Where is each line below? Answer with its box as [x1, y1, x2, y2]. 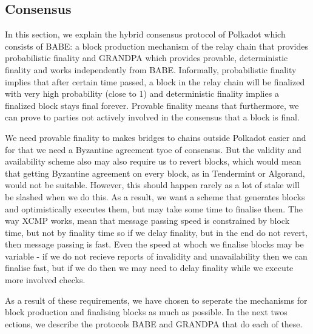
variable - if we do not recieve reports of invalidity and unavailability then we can [5, 249, 308, 262]
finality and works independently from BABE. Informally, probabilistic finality [5, 63, 297, 76]
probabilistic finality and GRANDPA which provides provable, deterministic [5, 51, 288, 64]
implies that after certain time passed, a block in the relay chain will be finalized [5, 75, 305, 88]
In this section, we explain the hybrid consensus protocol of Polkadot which [5, 28, 286, 41]
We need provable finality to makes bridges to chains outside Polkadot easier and [5, 131, 306, 143]
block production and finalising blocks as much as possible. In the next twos [5, 306, 288, 318]
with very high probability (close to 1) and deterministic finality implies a [5, 87, 279, 100]
